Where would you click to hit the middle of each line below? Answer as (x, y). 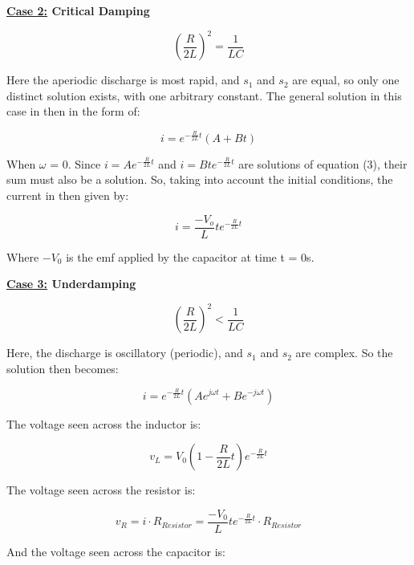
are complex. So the (344, 353)
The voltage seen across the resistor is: (101, 490)
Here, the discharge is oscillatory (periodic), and (125, 353)
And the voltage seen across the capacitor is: (116, 551)
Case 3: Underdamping (71, 284)
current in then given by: (68, 195)
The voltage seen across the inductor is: (104, 423)
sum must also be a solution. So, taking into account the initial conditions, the (200, 179)
